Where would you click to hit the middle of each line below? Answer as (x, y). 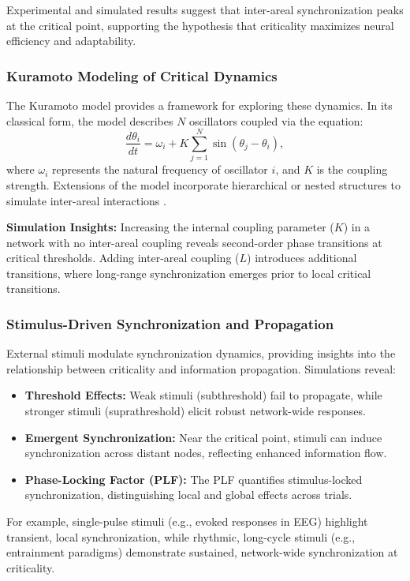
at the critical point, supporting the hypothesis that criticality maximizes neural (200, 25)
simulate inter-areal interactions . (86, 200)
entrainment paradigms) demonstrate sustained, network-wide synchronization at (202, 552)
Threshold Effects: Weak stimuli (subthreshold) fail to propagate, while (203, 395)
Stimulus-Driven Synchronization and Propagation (170, 323)
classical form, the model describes (90, 120)
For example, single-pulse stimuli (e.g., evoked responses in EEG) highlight (187, 521)
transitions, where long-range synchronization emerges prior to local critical (189, 273)
